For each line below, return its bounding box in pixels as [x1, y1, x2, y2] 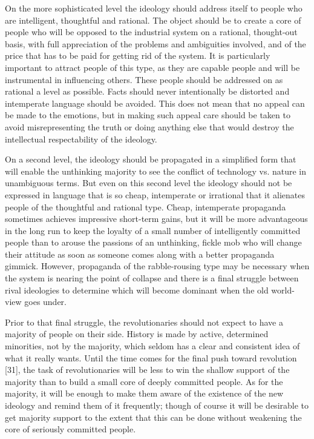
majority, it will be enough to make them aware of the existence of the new [5, 387, 284, 400]
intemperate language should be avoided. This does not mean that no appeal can [5, 96, 305, 109]
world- [271, 283, 295, 296]
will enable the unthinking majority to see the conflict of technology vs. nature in [5, 164, 307, 177]
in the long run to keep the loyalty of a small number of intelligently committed [5, 224, 301, 236]
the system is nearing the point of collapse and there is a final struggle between [5, 272, 299, 284]
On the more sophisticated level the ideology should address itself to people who [5, 2, 303, 14]
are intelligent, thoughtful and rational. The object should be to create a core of [5, 13, 301, 26]
